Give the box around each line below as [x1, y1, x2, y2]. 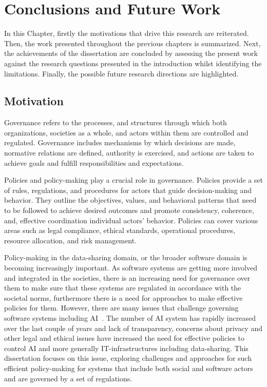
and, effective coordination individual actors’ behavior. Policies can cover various [4, 215, 258, 225]
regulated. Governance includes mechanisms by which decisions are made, [4, 137, 236, 148]
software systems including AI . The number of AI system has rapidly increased [4, 312, 256, 323]
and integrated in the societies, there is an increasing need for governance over [4, 272, 251, 283]
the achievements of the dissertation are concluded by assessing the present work [4, 48, 258, 59]
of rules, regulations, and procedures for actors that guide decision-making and [4, 184, 252, 195]
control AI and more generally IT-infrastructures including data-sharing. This [4, 342, 249, 353]
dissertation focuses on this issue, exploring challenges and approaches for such [4, 353, 252, 363]
